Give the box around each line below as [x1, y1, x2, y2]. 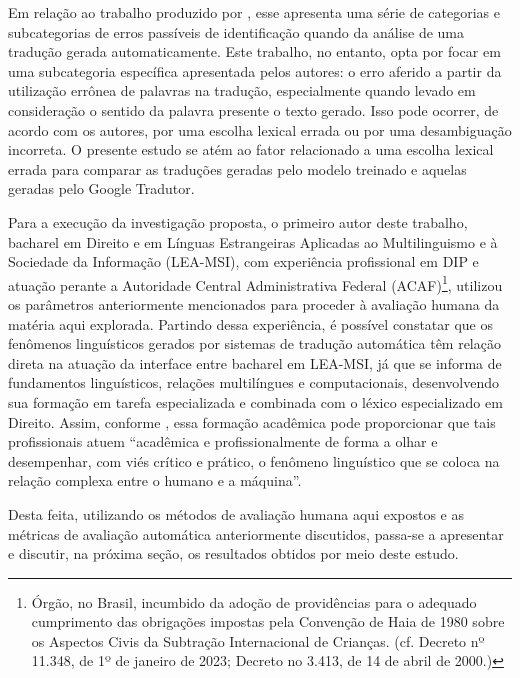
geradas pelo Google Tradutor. [8, 178, 195, 199]
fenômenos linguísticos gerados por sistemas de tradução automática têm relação [8, 333, 501, 354]
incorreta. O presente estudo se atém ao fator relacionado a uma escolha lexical [8, 139, 494, 160]
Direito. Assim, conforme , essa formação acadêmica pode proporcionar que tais [8, 411, 496, 432]
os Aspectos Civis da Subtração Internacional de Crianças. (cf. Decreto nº [31, 630, 485, 651]
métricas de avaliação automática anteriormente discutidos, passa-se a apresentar [8, 523, 504, 544]
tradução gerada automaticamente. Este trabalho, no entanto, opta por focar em [8, 41, 501, 62]
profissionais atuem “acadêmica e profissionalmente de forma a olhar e [8, 431, 438, 452]
